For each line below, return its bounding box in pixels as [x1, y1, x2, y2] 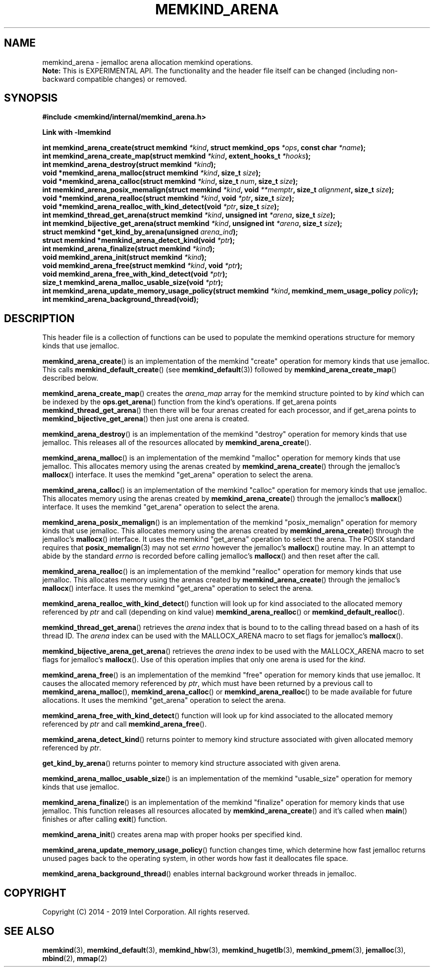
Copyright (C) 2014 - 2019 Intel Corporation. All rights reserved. [42, 908, 250, 916]
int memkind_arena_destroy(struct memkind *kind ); [42, 160, 216, 169]
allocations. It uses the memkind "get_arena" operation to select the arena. [42, 696, 286, 705]
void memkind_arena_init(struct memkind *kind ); [42, 253, 207, 262]
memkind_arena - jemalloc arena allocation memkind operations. [42, 57, 253, 66]
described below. [42, 374, 99, 383]
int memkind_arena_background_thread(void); [42, 295, 199, 304]
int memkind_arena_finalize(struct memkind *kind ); [42, 244, 215, 253]
